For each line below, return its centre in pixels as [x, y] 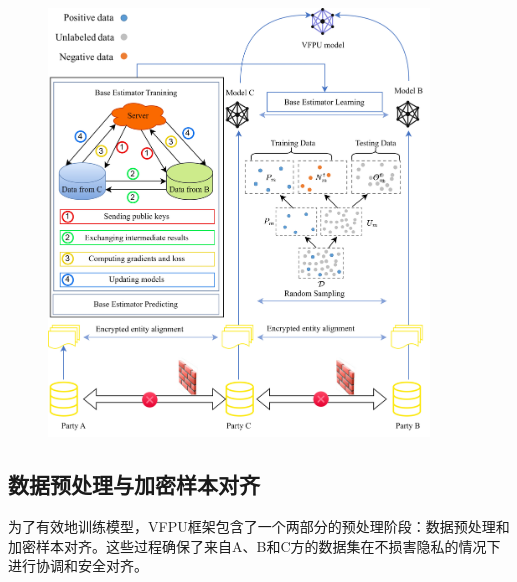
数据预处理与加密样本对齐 [134, 484]
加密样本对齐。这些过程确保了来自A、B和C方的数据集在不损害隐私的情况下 [254, 545]
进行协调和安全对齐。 [78, 565]
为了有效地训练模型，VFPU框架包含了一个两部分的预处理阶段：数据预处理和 [259, 526]
